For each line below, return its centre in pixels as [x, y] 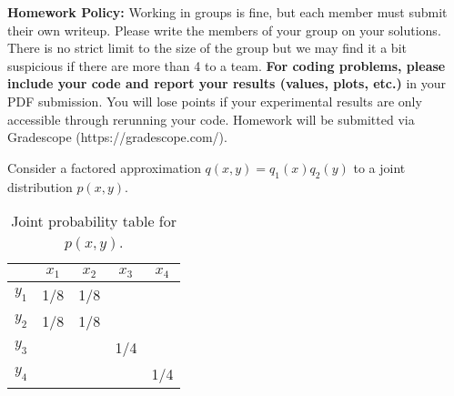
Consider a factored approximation [104, 167]
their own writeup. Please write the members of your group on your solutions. [224, 30]
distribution [40, 186]
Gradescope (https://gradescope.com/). [117, 137]
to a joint [379, 167]
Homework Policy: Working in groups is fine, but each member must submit [227, 12]
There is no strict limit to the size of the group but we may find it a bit [207, 48]
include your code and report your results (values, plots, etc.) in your [227, 83]
